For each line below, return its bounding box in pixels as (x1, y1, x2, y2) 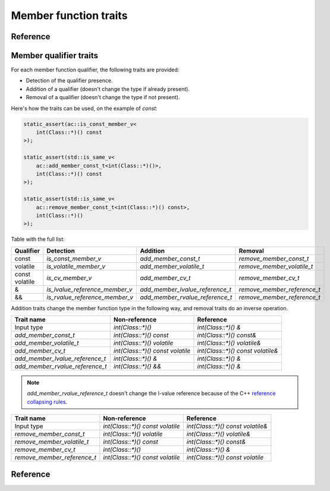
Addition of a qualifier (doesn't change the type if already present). (26, 85, 190, 92)
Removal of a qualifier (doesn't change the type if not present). (26, 94, 180, 101)
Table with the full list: (11, 235, 65, 243)
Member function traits (11, 9, 128, 22)
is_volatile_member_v (46, 262, 106, 270)
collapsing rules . (27, 398, 68, 405)
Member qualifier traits (11, 51, 98, 61)
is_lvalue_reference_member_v (46, 285, 133, 294)
